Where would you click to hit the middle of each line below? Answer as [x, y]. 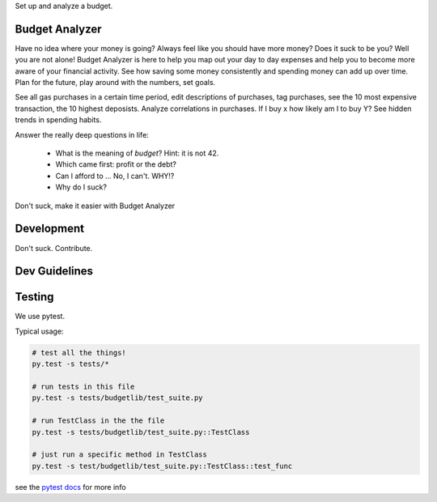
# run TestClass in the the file [98, 421]
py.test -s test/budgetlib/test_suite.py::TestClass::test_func [162, 466]
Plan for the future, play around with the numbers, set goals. [115, 83]
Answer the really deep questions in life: [82, 134]
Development [50, 229]
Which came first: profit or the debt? [116, 164]
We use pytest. [40, 317]
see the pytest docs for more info [70, 487]
